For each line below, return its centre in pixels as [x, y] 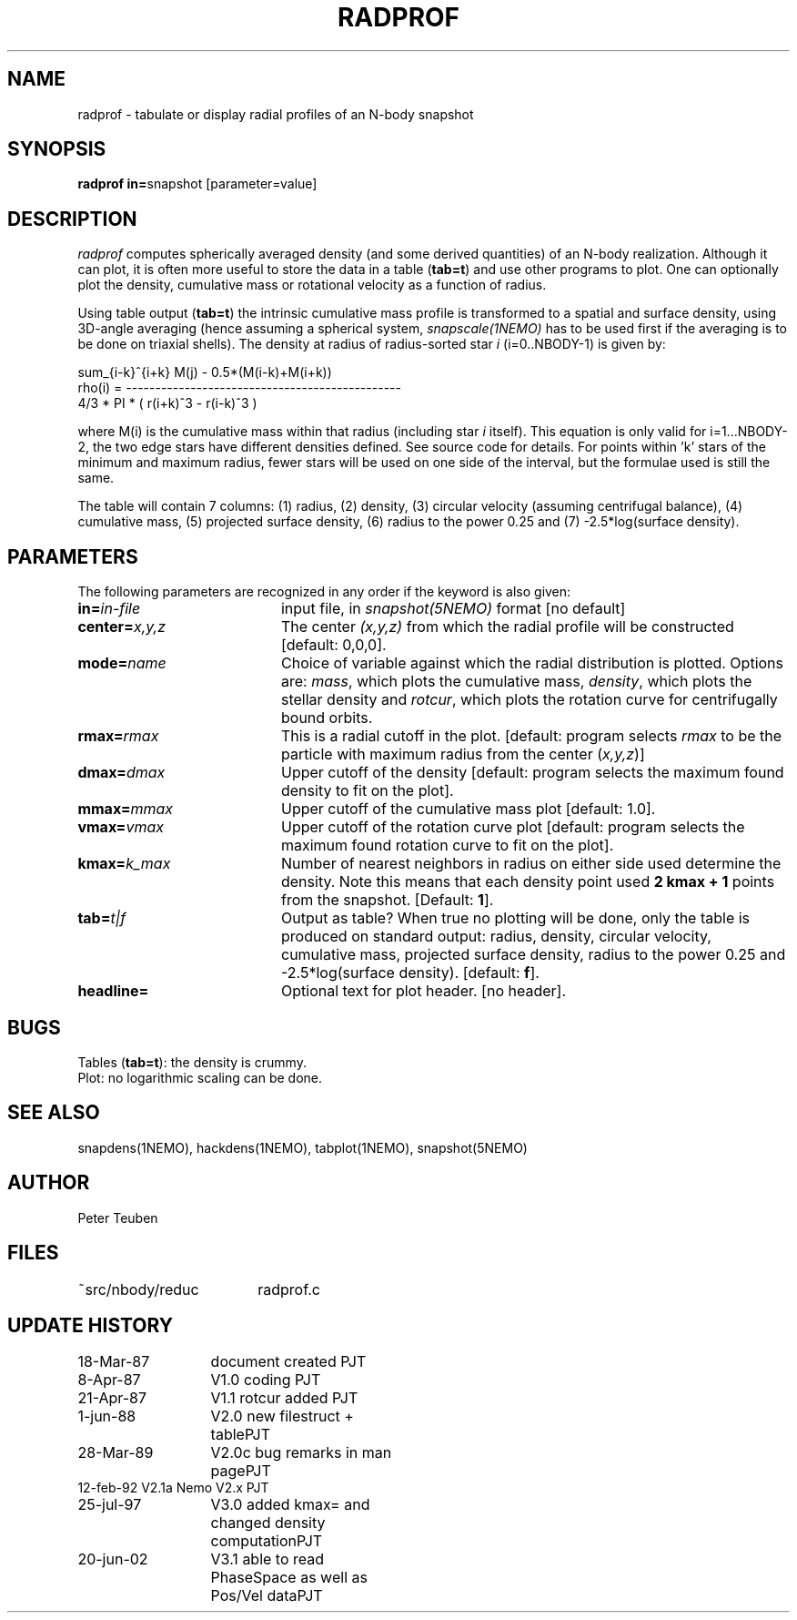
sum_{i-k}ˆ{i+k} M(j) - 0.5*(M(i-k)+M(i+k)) [205, 372]
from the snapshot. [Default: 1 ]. [387, 900]
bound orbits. [327, 718]
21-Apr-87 [112, 1398]
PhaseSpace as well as [289, 1578]
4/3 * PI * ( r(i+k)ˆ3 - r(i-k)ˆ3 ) [167, 403]
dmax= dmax [121, 773]
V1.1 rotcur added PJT [284, 1398]
